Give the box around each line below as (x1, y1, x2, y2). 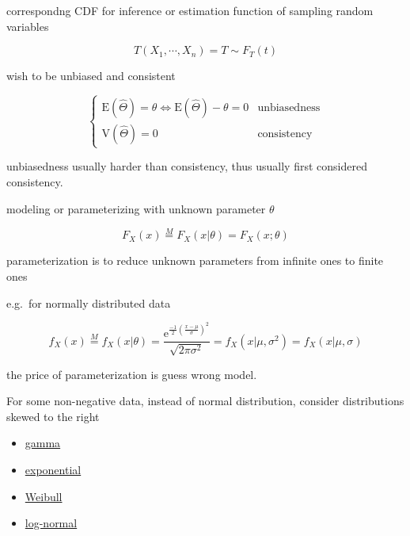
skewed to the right (6, 408, 100, 424)
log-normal (25, 515, 78, 531)
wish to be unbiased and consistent (6, 67, 176, 84)
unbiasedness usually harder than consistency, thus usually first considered (6, 158, 367, 174)
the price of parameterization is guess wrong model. (6, 366, 257, 382)
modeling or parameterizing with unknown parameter (6, 200, 266, 216)
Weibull (25, 488, 63, 504)
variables (6, 17, 49, 34)
